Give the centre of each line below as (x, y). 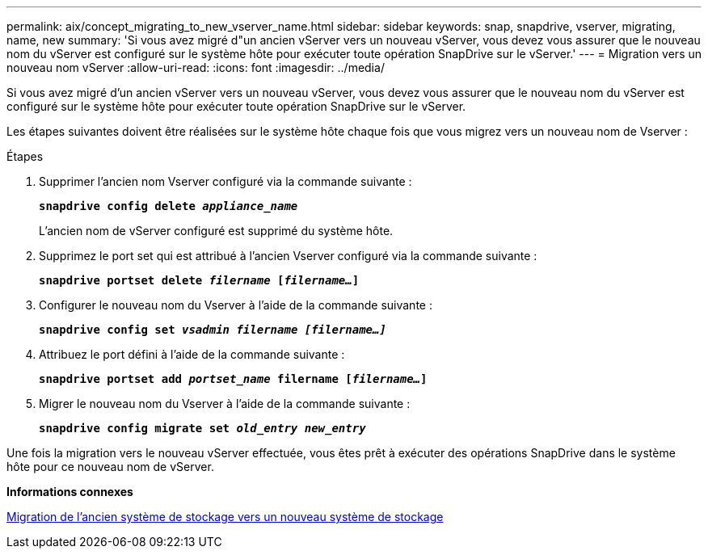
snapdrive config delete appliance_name (169, 206)
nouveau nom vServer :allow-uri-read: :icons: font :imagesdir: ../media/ (196, 67)
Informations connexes (70, 492)
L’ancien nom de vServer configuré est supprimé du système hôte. (216, 231)
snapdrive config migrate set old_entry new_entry (202, 428)
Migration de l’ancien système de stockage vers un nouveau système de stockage (225, 517)
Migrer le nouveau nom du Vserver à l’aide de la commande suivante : (225, 404)
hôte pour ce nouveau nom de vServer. (110, 467)
